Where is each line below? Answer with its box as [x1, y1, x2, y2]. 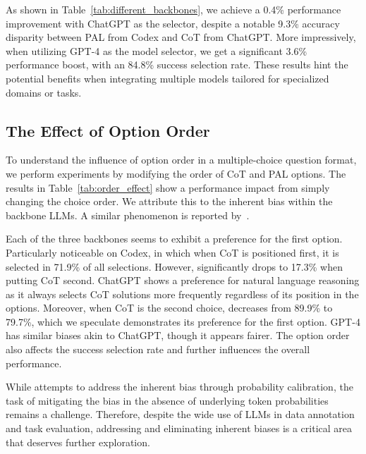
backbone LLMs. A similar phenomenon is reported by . [6, 207, 250, 222]
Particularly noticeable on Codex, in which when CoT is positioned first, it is [6, 245, 339, 259]
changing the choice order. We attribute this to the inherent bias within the [6, 194, 333, 209]
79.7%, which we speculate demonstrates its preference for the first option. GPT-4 [6, 314, 360, 329]
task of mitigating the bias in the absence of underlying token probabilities [6, 393, 329, 407]
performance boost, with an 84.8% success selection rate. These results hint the [6, 57, 348, 72]
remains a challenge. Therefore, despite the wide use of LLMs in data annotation [6, 407, 355, 422]
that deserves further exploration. [6, 434, 150, 449]
